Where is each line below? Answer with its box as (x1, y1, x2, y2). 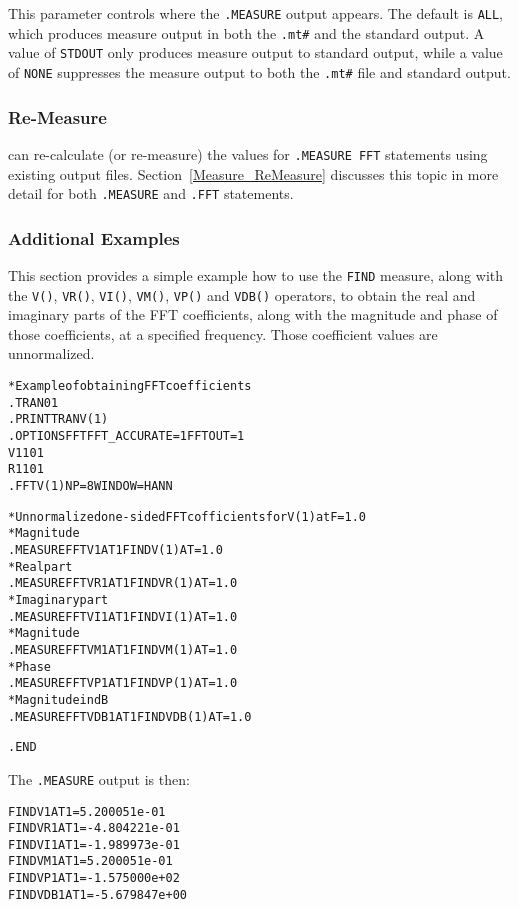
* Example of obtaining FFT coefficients (8, 379, 252, 394)
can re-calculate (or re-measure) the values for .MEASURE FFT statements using (8, 143, 488, 164)
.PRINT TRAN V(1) (8, 412, 109, 427)
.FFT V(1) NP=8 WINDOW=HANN (8, 479, 173, 493)
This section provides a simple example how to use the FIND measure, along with (8, 264, 504, 285)
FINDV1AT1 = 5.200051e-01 (8, 804, 166, 819)
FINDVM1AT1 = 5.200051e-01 (8, 854, 173, 869)
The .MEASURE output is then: (8, 768, 190, 789)
